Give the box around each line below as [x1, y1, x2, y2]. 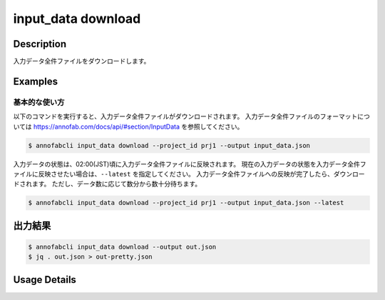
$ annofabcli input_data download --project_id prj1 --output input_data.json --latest [28, 199, 344, 207]
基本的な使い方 [13, 97, 65, 107]
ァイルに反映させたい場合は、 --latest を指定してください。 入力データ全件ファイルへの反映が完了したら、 [13, 169, 334, 178]
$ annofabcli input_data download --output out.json [28, 243, 217, 251]
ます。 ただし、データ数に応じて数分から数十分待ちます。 [31, 179, 202, 189]
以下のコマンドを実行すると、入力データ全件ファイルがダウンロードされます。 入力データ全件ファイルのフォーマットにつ [13, 112, 370, 121]
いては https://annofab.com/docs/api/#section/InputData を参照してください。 [13, 122, 244, 131]
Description [13, 38, 67, 50]
